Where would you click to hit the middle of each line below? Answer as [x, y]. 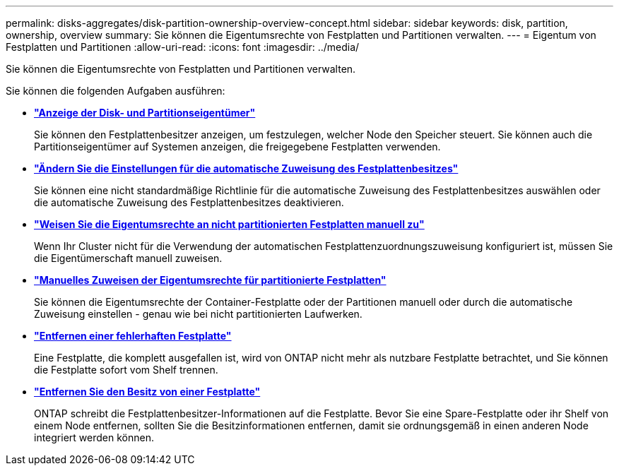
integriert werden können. [94, 437]
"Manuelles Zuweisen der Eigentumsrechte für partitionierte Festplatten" [210, 280]
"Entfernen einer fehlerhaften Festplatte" [133, 336]
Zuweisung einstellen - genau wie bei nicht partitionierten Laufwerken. [198, 314]
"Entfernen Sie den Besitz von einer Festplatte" [147, 392]
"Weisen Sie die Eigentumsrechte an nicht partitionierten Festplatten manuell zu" [229, 224]
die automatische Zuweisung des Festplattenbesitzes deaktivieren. [189, 202]
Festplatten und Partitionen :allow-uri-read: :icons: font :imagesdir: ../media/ [183, 47]
